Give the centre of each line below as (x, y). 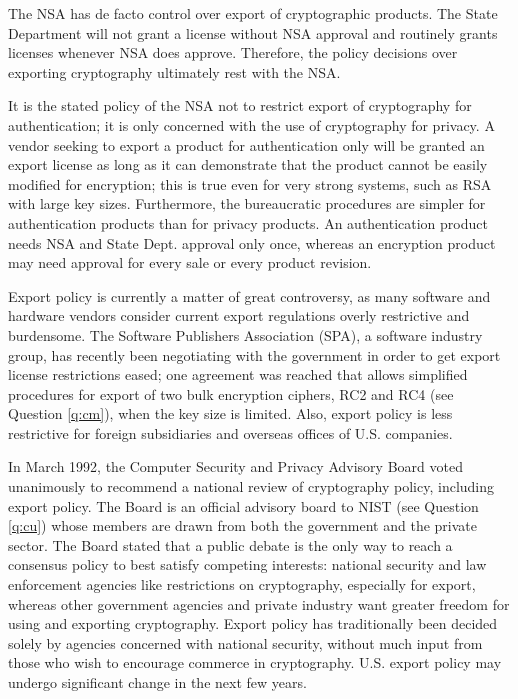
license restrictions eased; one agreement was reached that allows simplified (238, 374)
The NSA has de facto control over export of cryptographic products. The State (253, 13)
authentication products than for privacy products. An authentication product (248, 222)
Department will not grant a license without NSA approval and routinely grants (253, 32)
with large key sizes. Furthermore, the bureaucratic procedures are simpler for (247, 203)
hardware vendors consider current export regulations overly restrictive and (239, 315)
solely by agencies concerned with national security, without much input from (245, 642)
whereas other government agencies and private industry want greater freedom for (259, 603)
